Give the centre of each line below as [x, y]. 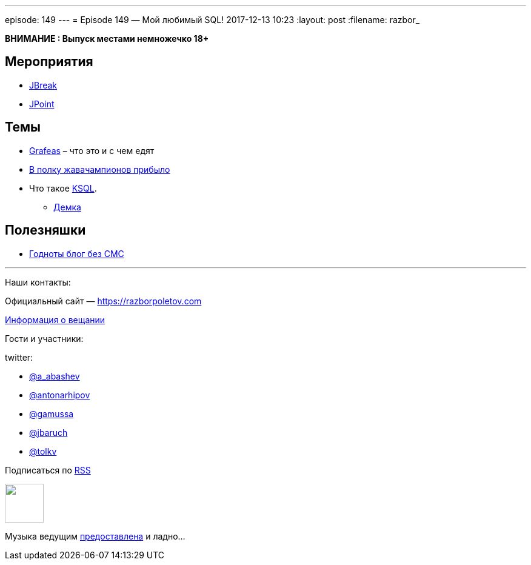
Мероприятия [49, 62]
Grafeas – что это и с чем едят [92, 150]
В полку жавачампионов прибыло [100, 169]
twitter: [19, 357]
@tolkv [43, 451]
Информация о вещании [55, 319]
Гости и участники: [44, 338]
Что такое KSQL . [63, 188]
